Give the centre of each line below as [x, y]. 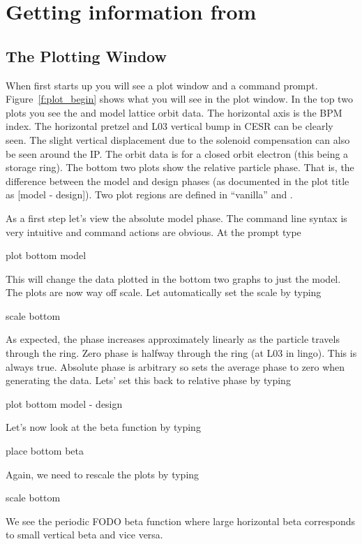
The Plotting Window [86, 56]
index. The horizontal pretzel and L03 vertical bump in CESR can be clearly [169, 126]
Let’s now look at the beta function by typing [103, 427]
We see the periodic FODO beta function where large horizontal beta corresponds [180, 521]
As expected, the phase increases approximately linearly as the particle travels [173, 339]
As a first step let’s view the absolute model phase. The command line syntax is [176, 218]
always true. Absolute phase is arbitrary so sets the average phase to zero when [175, 366]
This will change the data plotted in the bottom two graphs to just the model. [173, 278]
